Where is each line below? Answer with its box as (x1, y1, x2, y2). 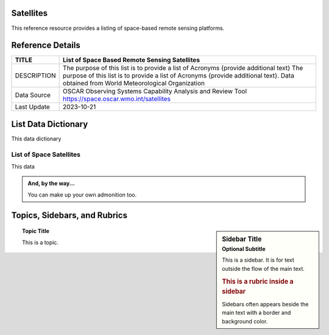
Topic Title (22, 228, 50, 235)
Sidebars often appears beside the (222, 300, 309, 308)
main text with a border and (222, 309, 291, 317)
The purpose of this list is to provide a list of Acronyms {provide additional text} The (63, 64, 303, 73)
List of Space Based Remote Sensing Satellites (63, 56, 200, 64)
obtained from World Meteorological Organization (63, 79, 205, 88)
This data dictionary (11, 135, 62, 142)
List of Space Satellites (11, 150, 80, 159)
